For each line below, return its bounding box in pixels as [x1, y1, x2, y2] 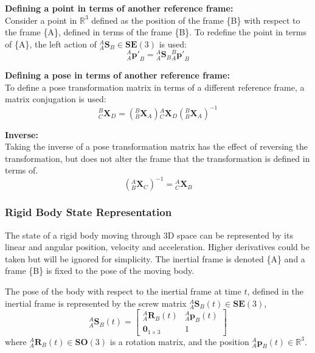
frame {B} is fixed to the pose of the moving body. [5, 264, 195, 277]
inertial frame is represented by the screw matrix [5, 296, 187, 309]
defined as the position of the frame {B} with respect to [91, 13, 300, 26]
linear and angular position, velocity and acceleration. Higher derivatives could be [5, 240, 310, 253]
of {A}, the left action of [5, 37, 97, 50]
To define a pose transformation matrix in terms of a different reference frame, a [5, 80, 305, 93]
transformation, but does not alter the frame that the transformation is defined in [5, 152, 310, 164]
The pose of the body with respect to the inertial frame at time [5, 285, 241, 297]
